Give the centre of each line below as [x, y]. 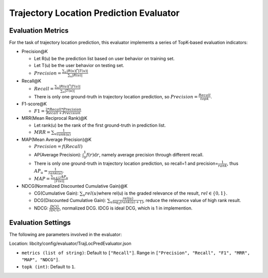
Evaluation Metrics [39, 31]
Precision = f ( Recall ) [58, 147]
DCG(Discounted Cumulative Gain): [70, 201]
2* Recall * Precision [63, 109]
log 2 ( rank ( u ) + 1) [128, 203]
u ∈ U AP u [61, 177]
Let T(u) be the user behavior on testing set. [79, 66]
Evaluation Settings [40, 223]
